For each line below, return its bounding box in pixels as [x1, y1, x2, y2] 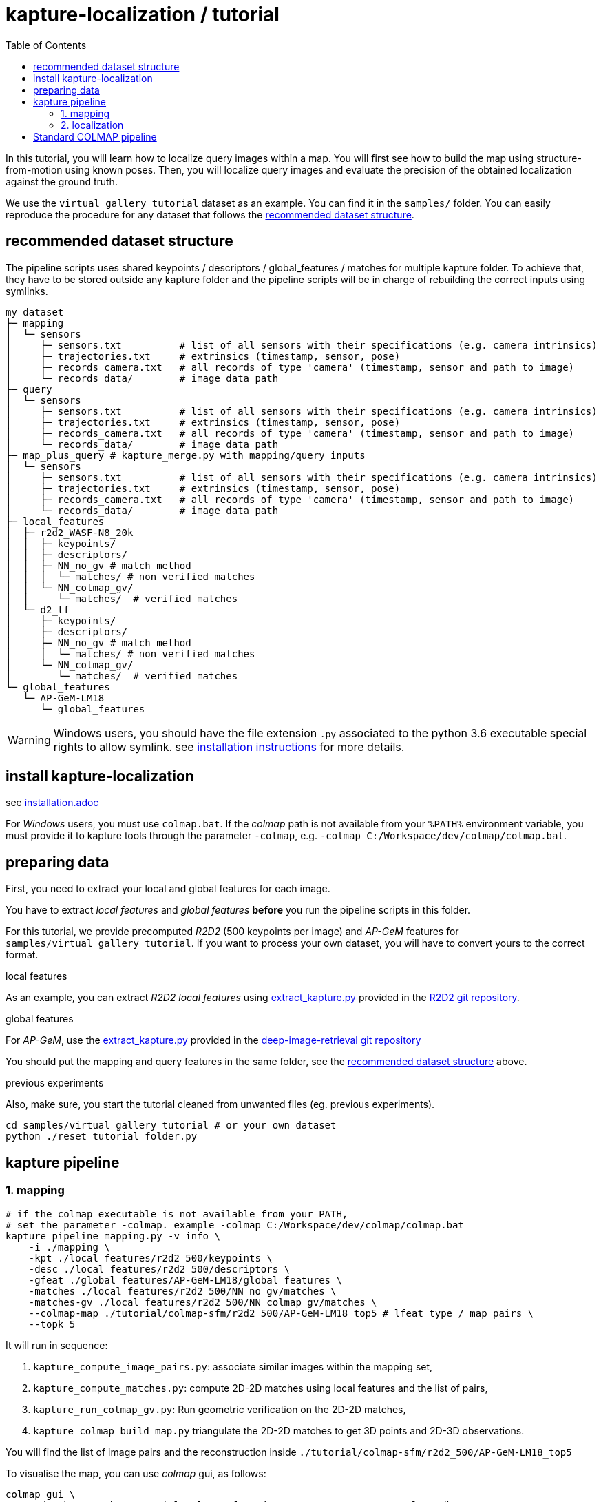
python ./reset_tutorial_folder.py [6, 1131, 198, 1142]
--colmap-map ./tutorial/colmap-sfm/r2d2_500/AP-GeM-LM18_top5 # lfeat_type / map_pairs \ [28, 1307, 534, 1319]
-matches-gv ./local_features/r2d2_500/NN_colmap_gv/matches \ [28, 1296, 377, 1308]
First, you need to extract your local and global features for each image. [6, 883, 330, 895]
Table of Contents [6, 39, 87, 51]
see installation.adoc [6, 796, 99, 809]
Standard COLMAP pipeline [33, 130, 157, 143]
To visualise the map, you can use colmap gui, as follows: [6, 1467, 266, 1479]
